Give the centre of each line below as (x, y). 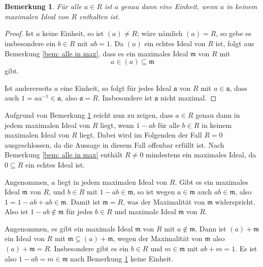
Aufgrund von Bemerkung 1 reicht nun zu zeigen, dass (89, 114)
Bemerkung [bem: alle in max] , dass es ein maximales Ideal (96, 53)
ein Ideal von (25, 238)
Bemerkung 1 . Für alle (43, 6)
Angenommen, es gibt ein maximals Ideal (69, 228)
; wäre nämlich (160, 33)
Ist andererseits (28, 88)
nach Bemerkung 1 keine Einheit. (122, 258)
